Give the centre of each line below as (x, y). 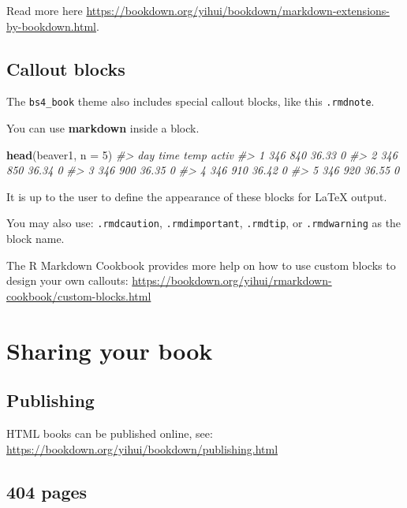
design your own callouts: (67, 280)
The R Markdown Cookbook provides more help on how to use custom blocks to (201, 265)
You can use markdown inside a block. (103, 128)
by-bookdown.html (51, 26)
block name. (35, 239)
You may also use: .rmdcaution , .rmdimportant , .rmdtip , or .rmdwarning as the (204, 223)
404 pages (47, 491)
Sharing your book (110, 350)
